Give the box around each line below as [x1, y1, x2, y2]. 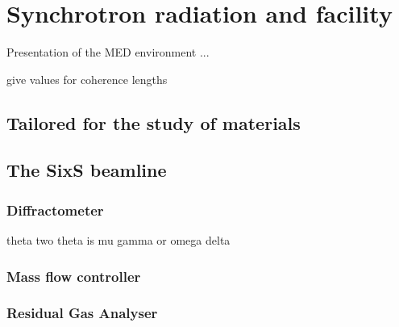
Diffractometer [6, 199, 104, 220]
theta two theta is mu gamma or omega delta [6, 232, 231, 249]
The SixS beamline [6, 157, 167, 182]
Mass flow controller [6, 266, 141, 286]
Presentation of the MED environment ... [6, 44, 210, 61]
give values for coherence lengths [6, 70, 168, 87]
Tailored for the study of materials [6, 110, 301, 135]
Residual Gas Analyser [6, 303, 158, 323]
